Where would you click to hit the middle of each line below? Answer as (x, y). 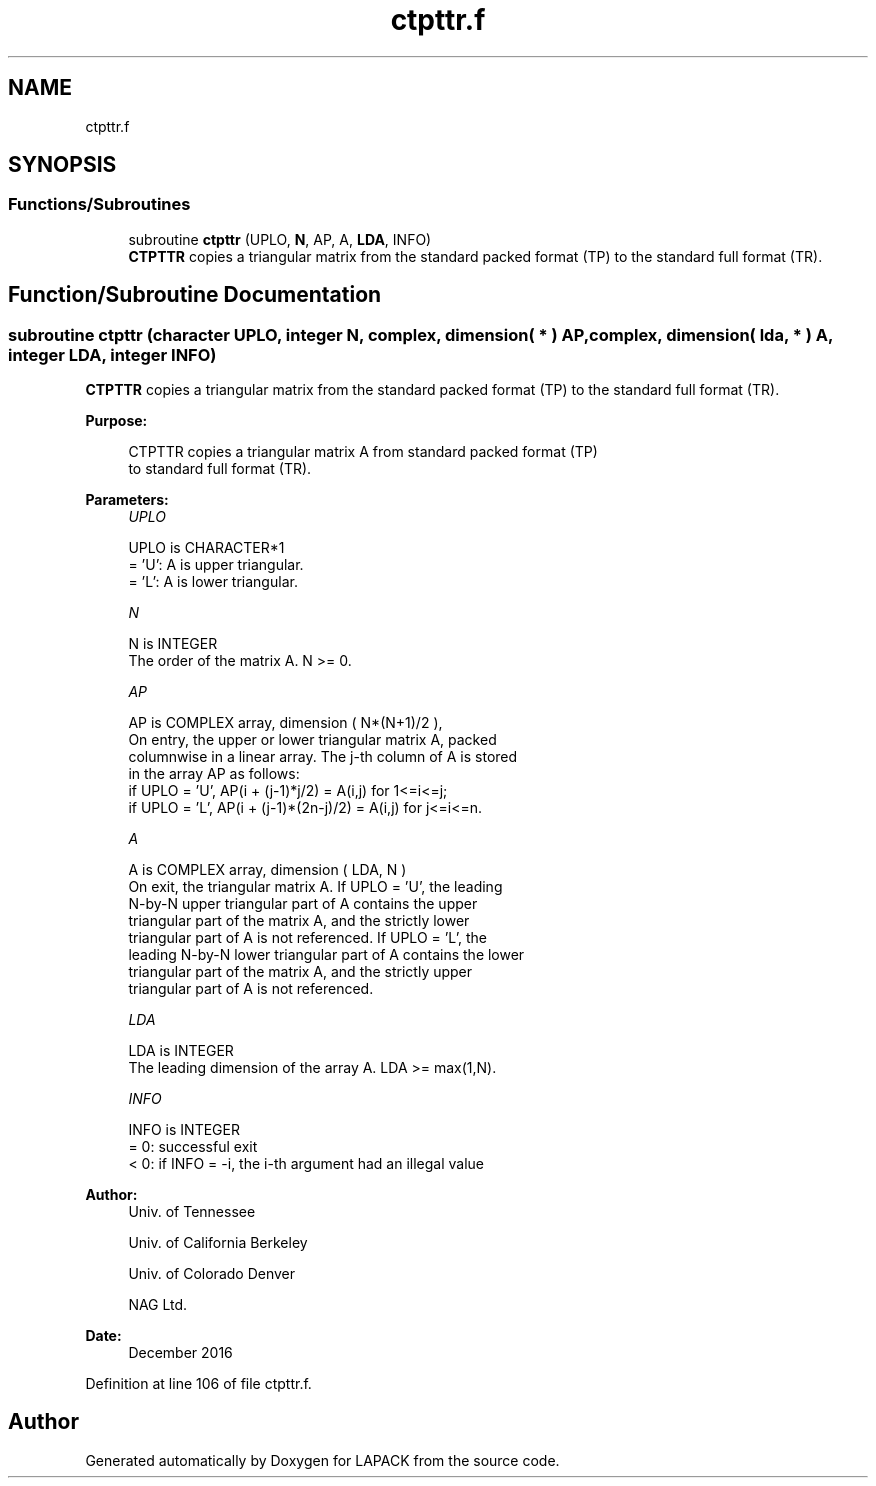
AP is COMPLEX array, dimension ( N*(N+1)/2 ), (285, 723)
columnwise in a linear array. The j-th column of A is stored (323, 757)
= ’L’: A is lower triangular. (213, 582)
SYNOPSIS (62, 165)
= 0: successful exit (193, 1147)
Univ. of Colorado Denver (212, 1274)
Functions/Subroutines (99, 204)
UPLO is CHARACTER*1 (206, 548)
